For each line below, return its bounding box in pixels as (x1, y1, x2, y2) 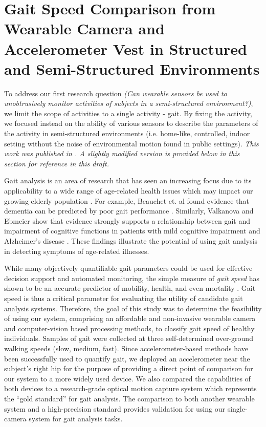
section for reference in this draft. (4, 158, 109, 168)
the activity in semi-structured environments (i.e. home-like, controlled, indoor (4, 128, 250, 139)
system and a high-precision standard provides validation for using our (4, 403, 225, 414)
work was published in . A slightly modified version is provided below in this (4, 148, 240, 159)
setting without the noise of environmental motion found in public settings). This (4, 138, 259, 148)
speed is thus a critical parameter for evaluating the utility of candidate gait (4, 292, 243, 303)
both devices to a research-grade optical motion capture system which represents (4, 383, 257, 394)
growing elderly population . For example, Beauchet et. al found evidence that (4, 195, 249, 206)
